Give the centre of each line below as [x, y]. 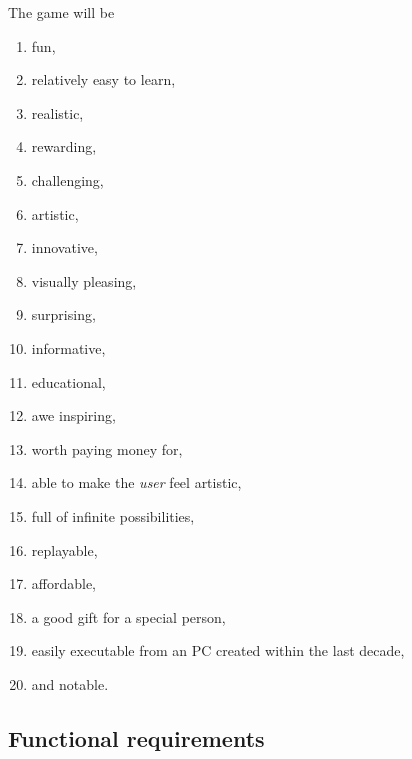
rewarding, [64, 146]
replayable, [64, 549]
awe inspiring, [73, 415]
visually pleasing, [84, 280]
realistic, [57, 112]
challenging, [67, 179]
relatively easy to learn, [103, 79]
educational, [68, 381]
